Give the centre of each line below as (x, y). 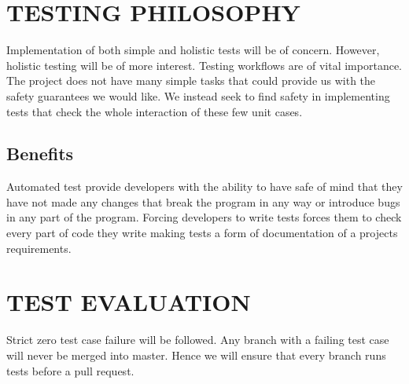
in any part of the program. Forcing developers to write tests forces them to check (204, 217)
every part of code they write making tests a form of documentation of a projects (202, 233)
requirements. (39, 248)
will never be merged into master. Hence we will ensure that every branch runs (196, 355)
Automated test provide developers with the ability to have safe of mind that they (204, 187)
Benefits (40, 154)
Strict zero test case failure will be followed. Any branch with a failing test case (198, 340)
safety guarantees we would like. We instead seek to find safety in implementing (198, 95)
